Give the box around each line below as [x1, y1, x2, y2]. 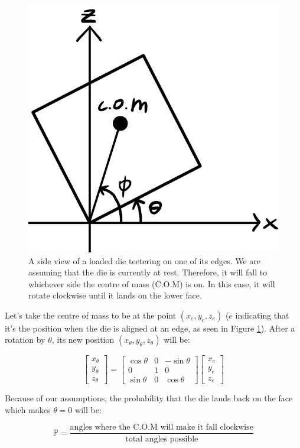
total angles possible [125, 434, 198, 443]
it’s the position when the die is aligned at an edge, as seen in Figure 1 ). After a [5, 322, 295, 334]
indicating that [235, 309, 289, 321]
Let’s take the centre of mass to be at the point [5, 309, 177, 321]
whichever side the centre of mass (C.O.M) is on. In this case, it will [28, 277, 275, 290]
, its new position [51, 333, 115, 346]
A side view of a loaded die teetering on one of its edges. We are [28, 254, 261, 267]
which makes [5, 403, 51, 415]
